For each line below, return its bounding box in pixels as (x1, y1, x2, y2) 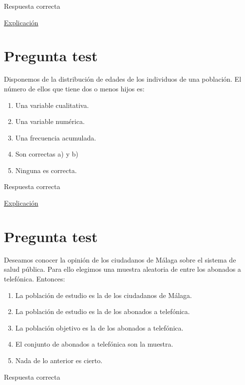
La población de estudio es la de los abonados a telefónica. (15, 306, 190, 316)
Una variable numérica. (15, 116, 85, 126)
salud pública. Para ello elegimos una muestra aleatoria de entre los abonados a (4, 264, 241, 274)
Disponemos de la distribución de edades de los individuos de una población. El (4, 74, 242, 84)
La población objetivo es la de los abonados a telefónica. (15, 322, 184, 332)
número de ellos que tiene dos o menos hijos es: (4, 83, 145, 93)
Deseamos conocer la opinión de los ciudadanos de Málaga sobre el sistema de (4, 254, 236, 264)
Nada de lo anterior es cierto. (15, 355, 103, 365)
